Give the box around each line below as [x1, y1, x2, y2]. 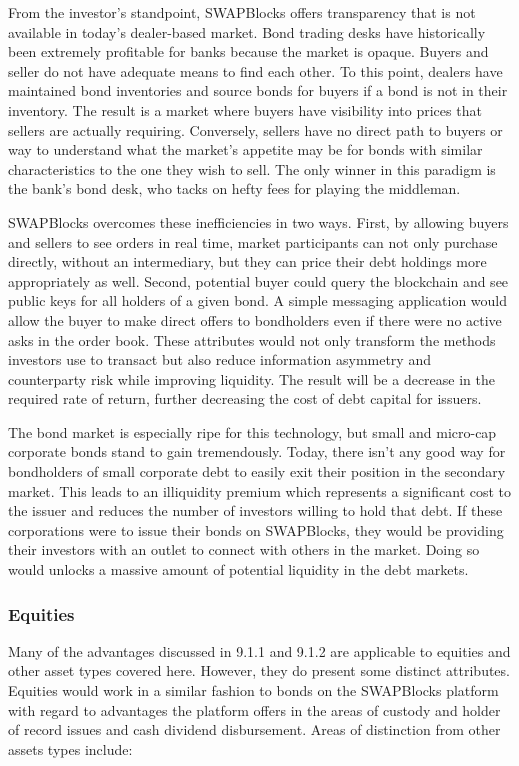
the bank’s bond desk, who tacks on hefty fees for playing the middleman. [8, 178, 461, 199]
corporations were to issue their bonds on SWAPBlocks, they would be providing [8, 519, 504, 540]
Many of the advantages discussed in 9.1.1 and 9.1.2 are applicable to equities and [8, 640, 511, 661]
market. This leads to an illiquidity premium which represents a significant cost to [8, 480, 512, 501]
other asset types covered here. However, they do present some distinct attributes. [8, 660, 510, 681]
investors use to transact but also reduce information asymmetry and [8, 349, 431, 370]
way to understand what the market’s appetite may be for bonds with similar [8, 139, 483, 160]
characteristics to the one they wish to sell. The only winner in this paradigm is [8, 158, 496, 179]
